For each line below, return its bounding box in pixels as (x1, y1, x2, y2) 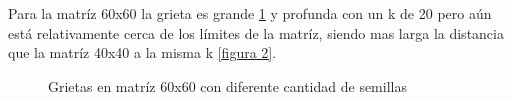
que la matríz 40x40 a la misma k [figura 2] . (8, 42, 277, 63)
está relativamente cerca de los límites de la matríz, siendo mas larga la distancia (8, 22, 504, 43)
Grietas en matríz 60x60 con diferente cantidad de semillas (48, 75, 407, 96)
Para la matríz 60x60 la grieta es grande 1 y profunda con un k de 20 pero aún (8, 3, 492, 23)
